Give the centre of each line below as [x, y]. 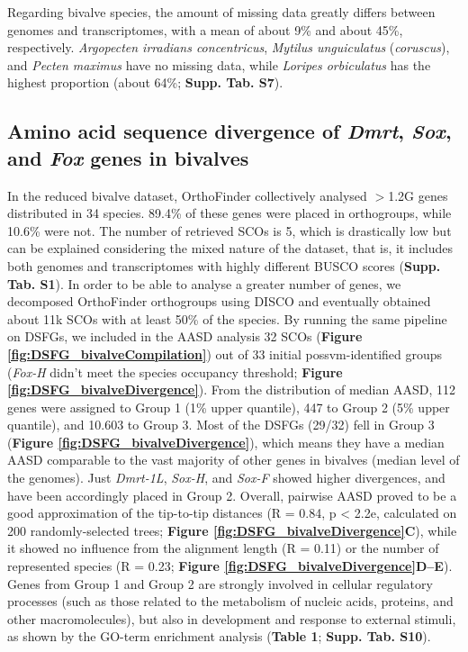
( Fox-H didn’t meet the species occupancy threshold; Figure [175, 371]
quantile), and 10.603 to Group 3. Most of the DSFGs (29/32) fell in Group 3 [221, 425]
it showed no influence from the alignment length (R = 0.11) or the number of [223, 548]
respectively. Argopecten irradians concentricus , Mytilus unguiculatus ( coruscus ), [229, 47]
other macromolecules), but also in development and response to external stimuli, [232, 618]
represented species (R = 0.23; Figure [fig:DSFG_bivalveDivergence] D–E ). [230, 566]
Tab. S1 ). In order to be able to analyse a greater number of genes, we [204, 283]
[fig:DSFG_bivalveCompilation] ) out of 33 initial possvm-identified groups [225, 353]
